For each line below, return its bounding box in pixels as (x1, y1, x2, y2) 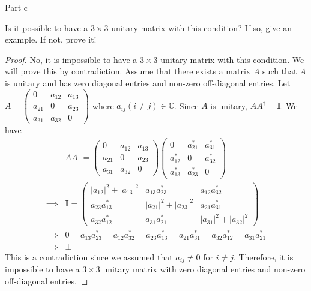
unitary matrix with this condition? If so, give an (111, 21, 292, 34)
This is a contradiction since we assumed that (5, 250, 173, 263)
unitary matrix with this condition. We (160, 53, 304, 65)
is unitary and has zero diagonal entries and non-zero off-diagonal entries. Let (5, 76, 291, 89)
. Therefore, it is (233, 250, 294, 263)
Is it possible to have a (5, 21, 88, 34)
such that (262, 65, 297, 77)
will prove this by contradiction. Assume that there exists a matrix (5, 65, 251, 77)
